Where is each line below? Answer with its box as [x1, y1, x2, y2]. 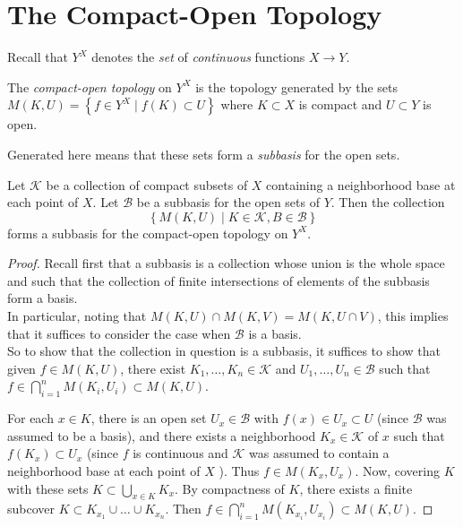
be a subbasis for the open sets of [136, 193, 320, 212]
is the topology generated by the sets [195, 77, 399, 96]
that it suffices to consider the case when [7, 324, 231, 342]
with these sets [7, 479, 89, 497]
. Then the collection [330, 193, 445, 212]
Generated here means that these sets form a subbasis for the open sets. [7, 144, 400, 163]
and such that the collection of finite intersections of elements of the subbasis [7, 271, 430, 289]
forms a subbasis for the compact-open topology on [7, 223, 288, 242]
